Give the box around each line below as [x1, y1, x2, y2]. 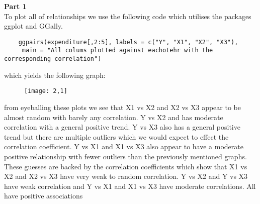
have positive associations [4, 190, 83, 201]
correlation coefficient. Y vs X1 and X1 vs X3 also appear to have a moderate [4, 141, 243, 152]
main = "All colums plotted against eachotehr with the [22, 47, 213, 54]
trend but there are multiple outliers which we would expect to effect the [4, 131, 229, 142]
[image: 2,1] [24, 87, 67, 95]
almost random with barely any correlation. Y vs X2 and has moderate [4, 112, 223, 122]
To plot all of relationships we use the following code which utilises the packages [4, 11, 251, 21]
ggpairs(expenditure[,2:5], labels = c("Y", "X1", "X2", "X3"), [18, 38, 238, 46]
